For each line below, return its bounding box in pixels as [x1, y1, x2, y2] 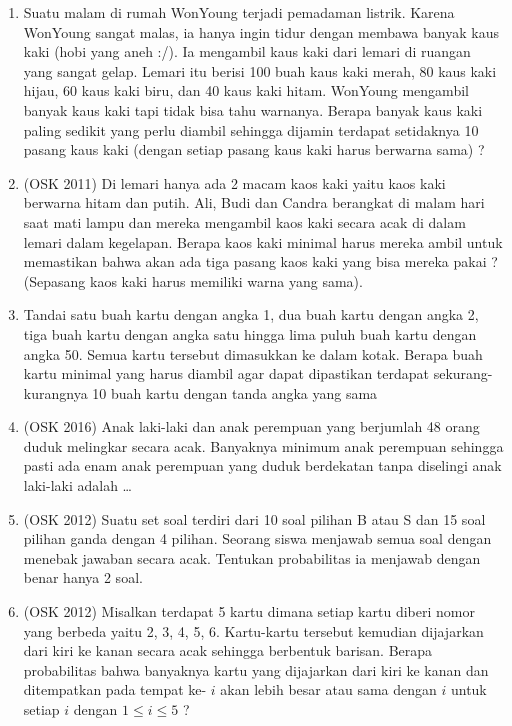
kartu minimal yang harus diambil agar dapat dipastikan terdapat [23, 363, 430, 384]
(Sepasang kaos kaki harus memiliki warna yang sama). [23, 270, 363, 291]
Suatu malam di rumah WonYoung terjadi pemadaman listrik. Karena [23, 2, 455, 22]
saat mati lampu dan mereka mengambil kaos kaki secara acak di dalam [23, 211, 466, 232]
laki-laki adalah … [23, 475, 132, 496]
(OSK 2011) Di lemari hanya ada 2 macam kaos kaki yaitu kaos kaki [23, 172, 446, 193]
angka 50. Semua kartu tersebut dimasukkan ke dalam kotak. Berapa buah [23, 343, 483, 364]
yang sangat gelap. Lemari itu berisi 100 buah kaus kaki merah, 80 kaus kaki [23, 60, 497, 81]
